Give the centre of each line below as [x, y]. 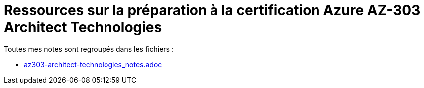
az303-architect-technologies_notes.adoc [93, 64]
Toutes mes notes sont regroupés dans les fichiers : [89, 49]
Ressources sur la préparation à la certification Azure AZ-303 [212, 10]
